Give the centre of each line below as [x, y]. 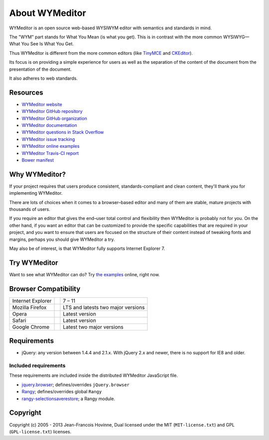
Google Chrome [31, 327]
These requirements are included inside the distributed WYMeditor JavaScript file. [93, 375]
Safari [19, 320]
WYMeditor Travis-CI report [50, 153]
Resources [26, 92]
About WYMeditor [48, 13]
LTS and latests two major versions [104, 307]
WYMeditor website [42, 104]
